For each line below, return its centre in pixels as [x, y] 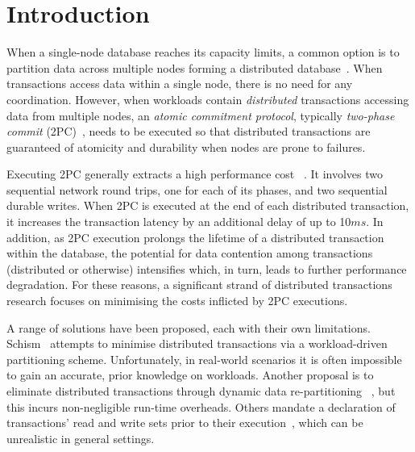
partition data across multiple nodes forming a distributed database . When [195, 67]
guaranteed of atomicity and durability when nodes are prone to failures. [186, 146]
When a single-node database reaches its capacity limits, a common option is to [203, 52]
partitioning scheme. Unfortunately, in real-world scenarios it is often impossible [204, 359]
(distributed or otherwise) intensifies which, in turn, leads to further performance [207, 268]
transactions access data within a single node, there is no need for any [180, 84]
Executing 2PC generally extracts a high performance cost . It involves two [195, 174]
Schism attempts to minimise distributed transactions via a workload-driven [197, 343]
